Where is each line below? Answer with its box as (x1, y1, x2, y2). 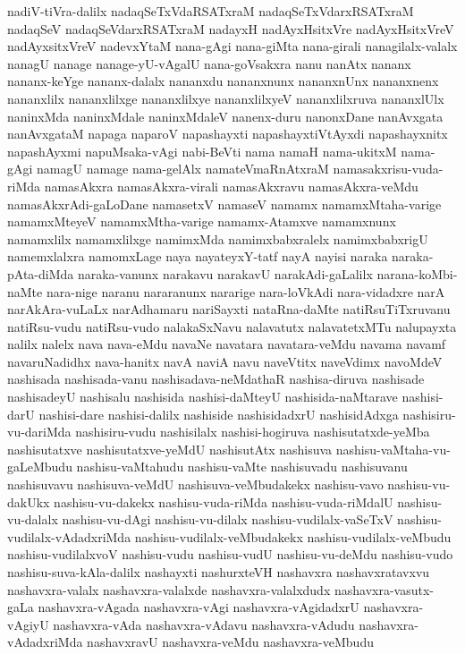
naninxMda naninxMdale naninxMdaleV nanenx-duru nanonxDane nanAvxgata (7, 106, 444, 125)
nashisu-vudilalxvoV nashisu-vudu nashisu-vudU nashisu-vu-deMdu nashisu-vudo (7, 545, 453, 564)
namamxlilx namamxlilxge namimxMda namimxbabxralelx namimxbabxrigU (7, 229, 428, 248)
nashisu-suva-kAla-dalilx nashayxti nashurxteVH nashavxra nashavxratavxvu (7, 563, 430, 581)
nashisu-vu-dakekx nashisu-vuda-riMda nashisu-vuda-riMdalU (54, 492, 393, 511)
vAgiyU (7, 615, 49, 633)
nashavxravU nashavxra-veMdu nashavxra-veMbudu (87, 633, 374, 651)
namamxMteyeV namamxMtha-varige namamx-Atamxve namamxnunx (7, 212, 396, 231)
